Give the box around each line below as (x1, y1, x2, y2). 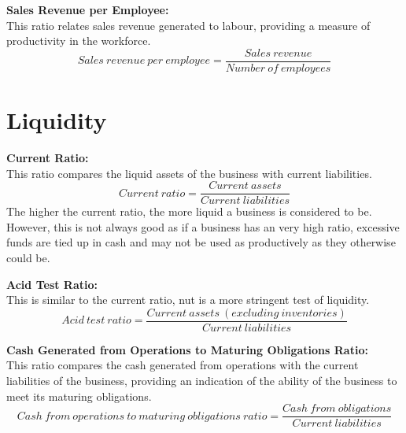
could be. (6, 250, 50, 265)
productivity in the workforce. (6, 32, 151, 49)
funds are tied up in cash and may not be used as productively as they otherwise (6, 234, 396, 250)
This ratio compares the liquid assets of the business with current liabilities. (6, 165, 372, 181)
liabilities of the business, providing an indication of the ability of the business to (6, 372, 397, 389)
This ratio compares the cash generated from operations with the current (6, 357, 359, 373)
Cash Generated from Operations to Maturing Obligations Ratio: (6, 341, 368, 357)
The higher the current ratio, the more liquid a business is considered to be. (6, 203, 372, 220)
